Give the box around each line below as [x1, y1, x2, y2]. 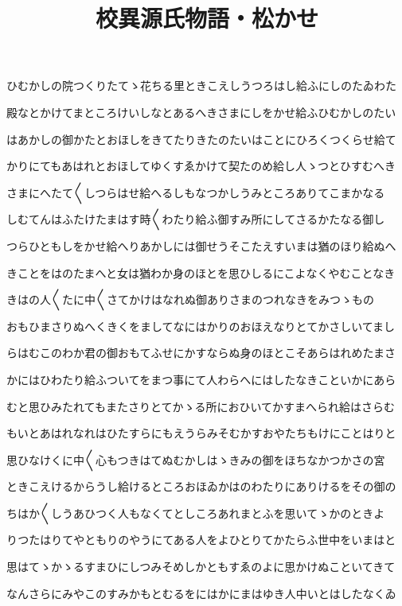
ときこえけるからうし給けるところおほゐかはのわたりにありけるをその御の [6, 478, 396, 495]
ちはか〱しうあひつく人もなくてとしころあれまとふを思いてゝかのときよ [6, 504, 385, 521]
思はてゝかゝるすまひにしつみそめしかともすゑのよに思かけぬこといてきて [6, 558, 396, 575]
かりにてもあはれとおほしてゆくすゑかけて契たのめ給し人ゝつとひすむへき [6, 157, 396, 174]
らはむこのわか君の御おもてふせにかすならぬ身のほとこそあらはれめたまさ [6, 344, 396, 361]
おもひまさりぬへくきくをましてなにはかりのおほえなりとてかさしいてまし [6, 317, 396, 334]
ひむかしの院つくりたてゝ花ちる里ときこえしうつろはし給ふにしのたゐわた [6, 77, 396, 94]
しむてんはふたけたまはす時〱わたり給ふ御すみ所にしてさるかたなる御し [6, 211, 385, 227]
